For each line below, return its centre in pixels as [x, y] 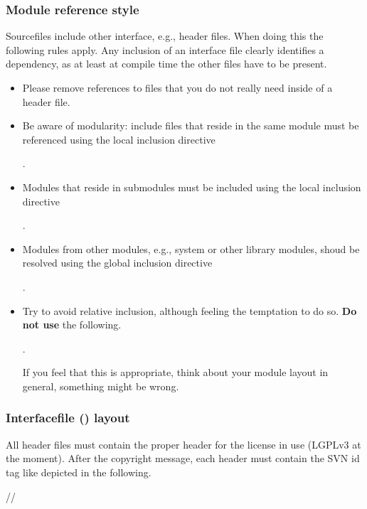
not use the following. [72, 325]
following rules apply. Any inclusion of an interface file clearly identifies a [165, 49]
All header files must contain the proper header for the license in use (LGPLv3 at [183, 444]
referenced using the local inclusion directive [119, 139]
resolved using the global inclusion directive [117, 263]
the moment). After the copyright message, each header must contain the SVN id [183, 458]
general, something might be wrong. [101, 386]
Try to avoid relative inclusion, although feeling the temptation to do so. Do [190, 310]
